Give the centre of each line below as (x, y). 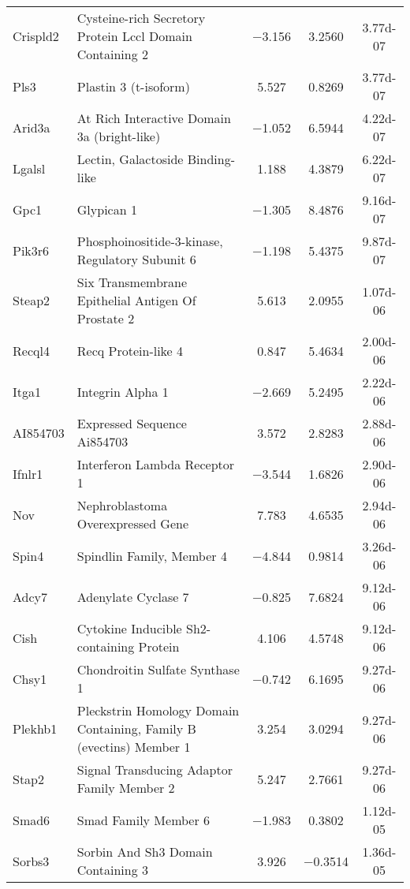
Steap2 (32, 300)
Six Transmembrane (132, 282)
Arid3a (32, 127)
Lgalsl (29, 168)
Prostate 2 (106, 318)
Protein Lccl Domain (134, 36)
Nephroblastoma (122, 505)
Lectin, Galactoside (130, 159)
